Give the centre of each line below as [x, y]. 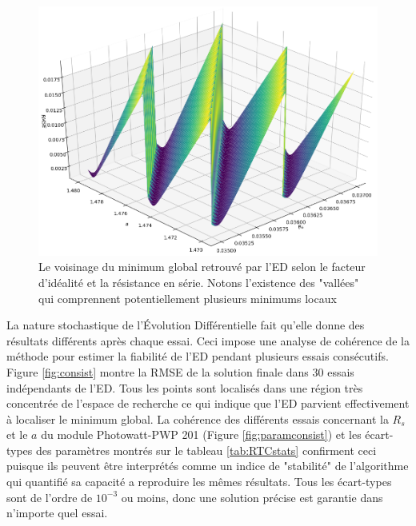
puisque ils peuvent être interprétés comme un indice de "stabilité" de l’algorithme [208, 466]
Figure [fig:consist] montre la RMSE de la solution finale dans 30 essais [180, 371]
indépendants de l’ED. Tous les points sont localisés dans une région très [185, 387]
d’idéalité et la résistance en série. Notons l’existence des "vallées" [199, 282]
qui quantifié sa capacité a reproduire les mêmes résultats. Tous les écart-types [199, 482]
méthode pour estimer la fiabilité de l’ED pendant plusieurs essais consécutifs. [198, 356]
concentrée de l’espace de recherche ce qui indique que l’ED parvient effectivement [208, 403]
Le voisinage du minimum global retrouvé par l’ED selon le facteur [202, 267]
